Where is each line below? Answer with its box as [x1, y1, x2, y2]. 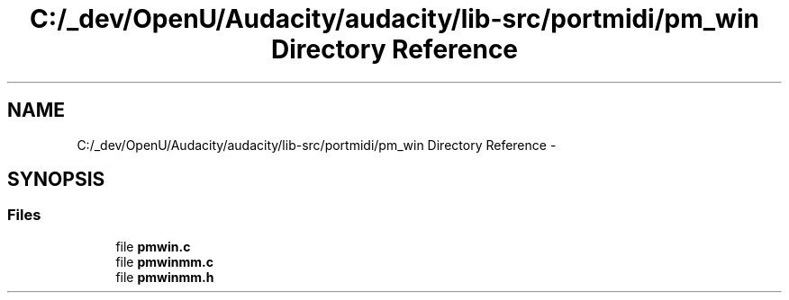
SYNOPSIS [7, 168, 105, 191]
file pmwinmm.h [115, 269, 214, 285]
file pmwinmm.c [115, 253, 213, 269]
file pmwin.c [115, 238, 191, 254]
